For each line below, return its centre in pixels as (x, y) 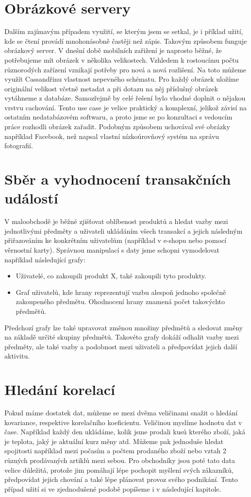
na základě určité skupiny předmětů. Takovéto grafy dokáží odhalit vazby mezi (122, 337)
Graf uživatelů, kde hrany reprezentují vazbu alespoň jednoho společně (121, 292)
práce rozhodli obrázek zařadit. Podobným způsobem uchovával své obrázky (117, 127)
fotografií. (19, 146)
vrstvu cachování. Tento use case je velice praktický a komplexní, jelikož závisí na (125, 107)
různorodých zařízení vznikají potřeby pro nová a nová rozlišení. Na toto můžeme (125, 69)
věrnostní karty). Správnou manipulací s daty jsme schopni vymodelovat (112, 249)
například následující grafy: (45, 259)
